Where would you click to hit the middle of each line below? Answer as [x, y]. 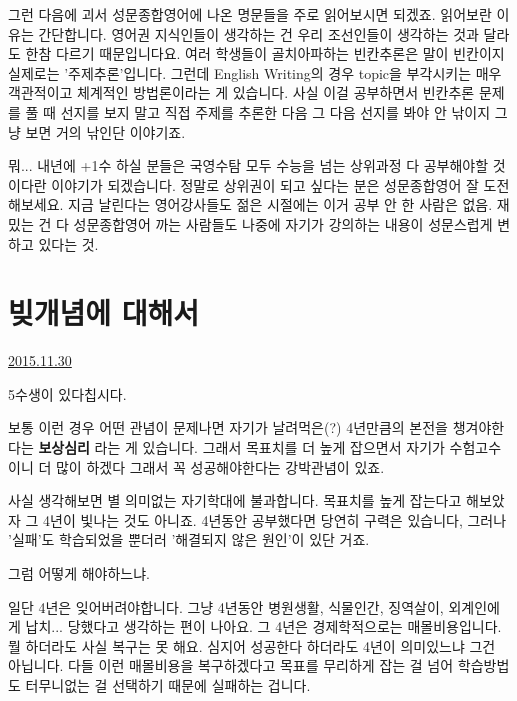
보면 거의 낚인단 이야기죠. [105, 131]
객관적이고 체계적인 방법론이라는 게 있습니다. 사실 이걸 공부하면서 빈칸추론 [241, 92]
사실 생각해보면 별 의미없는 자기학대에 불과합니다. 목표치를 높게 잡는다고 [235, 500]
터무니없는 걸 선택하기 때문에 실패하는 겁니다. [168, 684]
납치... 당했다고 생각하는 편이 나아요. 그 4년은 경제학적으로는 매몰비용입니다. [263, 626]
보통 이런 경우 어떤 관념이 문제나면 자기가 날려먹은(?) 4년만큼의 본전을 [228, 427]
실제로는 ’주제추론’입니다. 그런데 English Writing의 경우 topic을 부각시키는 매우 [255, 72]
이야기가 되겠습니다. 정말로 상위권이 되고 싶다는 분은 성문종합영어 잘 [265, 184]
